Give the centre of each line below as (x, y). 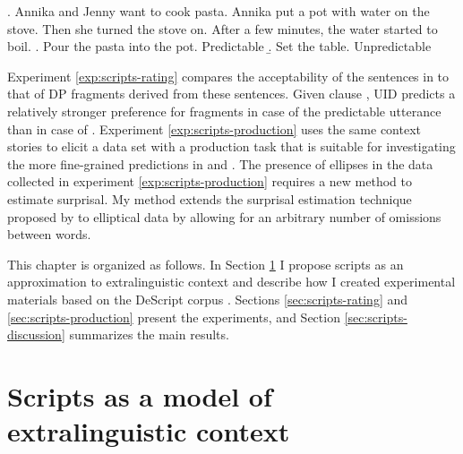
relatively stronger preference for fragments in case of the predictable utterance (224, 111)
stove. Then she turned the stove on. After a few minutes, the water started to (223, 28)
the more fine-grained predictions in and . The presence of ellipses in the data (220, 163)
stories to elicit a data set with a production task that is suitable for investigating (231, 146)
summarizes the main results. (149, 334)
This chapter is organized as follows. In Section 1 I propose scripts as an (206, 264)
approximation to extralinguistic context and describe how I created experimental (231, 282)
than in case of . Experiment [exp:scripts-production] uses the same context (214, 128)
